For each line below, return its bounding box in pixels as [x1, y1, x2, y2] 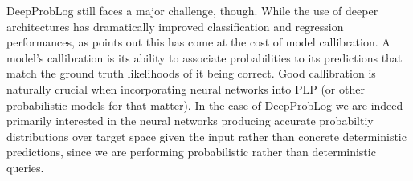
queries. [6, 159, 44, 175]
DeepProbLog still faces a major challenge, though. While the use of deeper [6, 2, 378, 18]
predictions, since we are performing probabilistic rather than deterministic [6, 143, 376, 160]
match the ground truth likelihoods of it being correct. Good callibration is [6, 65, 376, 82]
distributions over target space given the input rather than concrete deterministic [6, 127, 407, 144]
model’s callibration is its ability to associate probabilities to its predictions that [6, 49, 403, 66]
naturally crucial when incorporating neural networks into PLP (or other [6, 80, 365, 97]
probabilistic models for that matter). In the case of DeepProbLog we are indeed [6, 96, 403, 113]
